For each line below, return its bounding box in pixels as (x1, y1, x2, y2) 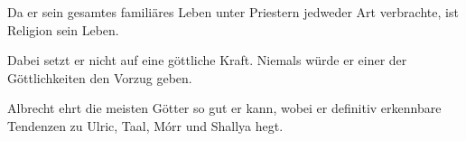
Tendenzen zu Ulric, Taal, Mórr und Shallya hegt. (7, 116, 284, 135)
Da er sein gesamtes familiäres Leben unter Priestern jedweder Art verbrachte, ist (7, 3, 459, 21)
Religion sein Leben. (7, 20, 119, 39)
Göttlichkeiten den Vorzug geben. (7, 68, 192, 87)
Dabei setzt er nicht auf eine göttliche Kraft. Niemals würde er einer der (7, 51, 407, 70)
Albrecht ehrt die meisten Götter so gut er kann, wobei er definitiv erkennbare (7, 99, 442, 117)
